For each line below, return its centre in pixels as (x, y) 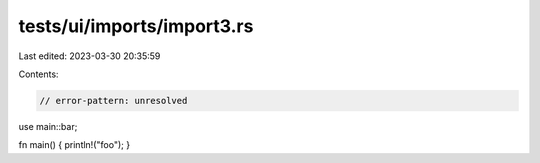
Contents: (38, 74)
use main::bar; (48, 126)
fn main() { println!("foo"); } (74, 145)
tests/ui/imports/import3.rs (136, 26)
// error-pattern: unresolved (113, 100)
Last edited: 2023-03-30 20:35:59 (89, 56)
